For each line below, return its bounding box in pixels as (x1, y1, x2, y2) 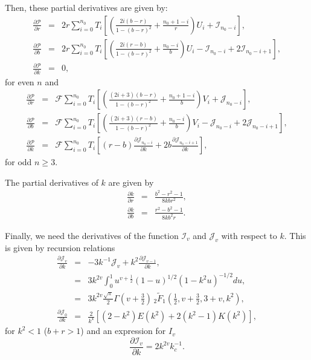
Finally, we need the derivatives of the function (5, 229, 179, 241)
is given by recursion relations (5, 241, 115, 254)
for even (5, 75, 34, 88)
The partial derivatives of (5, 175, 98, 188)
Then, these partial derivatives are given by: (5, 1, 168, 13)
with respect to (221, 229, 277, 241)
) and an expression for (80, 324, 166, 337)
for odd (5, 155, 32, 168)
